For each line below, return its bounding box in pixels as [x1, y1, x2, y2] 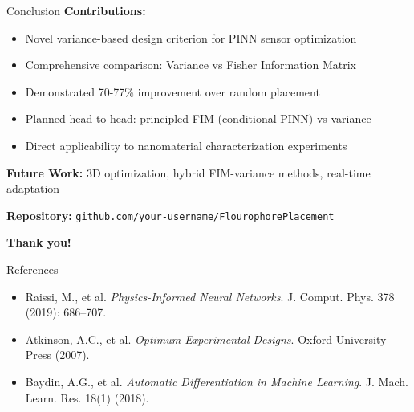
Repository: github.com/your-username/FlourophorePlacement [6, 206, 335, 223]
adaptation [6, 180, 60, 197]
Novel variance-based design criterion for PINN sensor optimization [25, 29, 357, 46]
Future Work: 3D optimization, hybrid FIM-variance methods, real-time [6, 164, 371, 181]
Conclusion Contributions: [6, 2, 146, 18]
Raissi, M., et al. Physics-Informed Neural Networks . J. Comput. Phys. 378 [25, 288, 395, 304]
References [6, 261, 59, 277]
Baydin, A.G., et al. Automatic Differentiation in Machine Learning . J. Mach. [25, 373, 408, 390]
